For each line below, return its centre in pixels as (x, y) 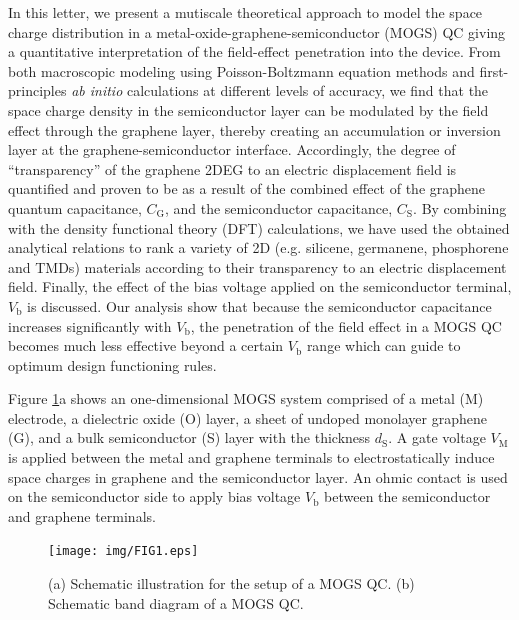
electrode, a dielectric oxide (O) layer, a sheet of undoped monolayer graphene (247, 417)
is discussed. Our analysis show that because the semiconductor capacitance (259, 305)
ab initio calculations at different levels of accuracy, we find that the (280, 90)
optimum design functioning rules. (112, 364)
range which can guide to (383, 345)
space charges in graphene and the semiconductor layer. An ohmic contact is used (258, 476)
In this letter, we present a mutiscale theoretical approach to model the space (245, 12)
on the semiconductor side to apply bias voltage (154, 496)
